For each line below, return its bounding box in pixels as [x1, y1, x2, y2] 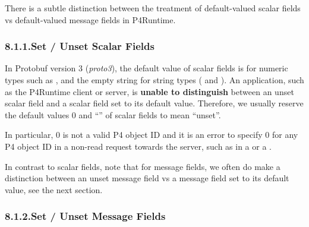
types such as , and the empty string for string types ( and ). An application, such [5, 74, 304, 86]
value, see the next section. [5, 183, 103, 196]
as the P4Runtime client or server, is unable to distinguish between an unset [5, 85, 294, 97]
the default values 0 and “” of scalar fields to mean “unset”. [5, 108, 221, 121]
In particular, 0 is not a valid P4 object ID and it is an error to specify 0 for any [5, 128, 298, 141]
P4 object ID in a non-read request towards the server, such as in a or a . [5, 140, 272, 152]
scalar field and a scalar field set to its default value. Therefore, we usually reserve [5, 97, 304, 109]
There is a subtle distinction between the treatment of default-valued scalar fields [5, 2, 301, 14]
